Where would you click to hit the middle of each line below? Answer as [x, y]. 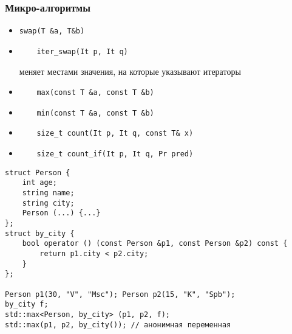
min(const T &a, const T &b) [95, 113]
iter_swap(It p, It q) [82, 51]
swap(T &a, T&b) [52, 31]
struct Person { [38, 172]
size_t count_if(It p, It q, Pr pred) [115, 154]
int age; [39, 183]
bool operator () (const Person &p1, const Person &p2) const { [155, 244]
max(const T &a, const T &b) [95, 93]
